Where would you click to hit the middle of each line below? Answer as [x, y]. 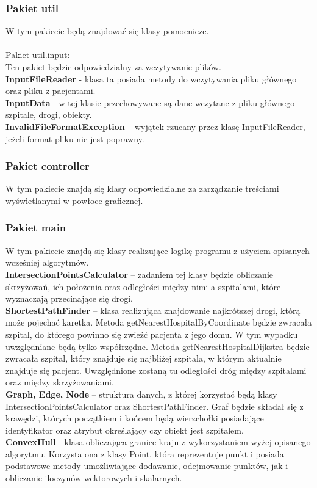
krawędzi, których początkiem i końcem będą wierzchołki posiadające [135, 418]
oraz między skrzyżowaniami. [60, 382]
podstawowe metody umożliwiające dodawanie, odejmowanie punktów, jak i [147, 466]
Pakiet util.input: [38, 55]
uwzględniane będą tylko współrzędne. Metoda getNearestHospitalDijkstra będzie [158, 346]
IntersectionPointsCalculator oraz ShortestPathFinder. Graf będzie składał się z [155, 406]
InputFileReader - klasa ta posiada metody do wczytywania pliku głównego [151, 78]
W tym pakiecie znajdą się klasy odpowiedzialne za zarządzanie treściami [142, 188]
